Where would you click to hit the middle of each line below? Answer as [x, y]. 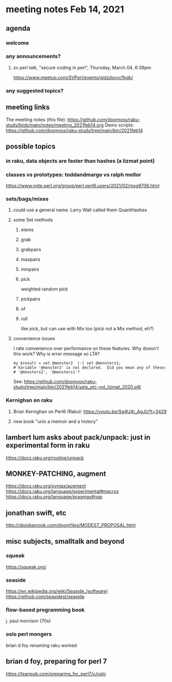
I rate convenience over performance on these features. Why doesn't [86, 349]
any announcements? [33, 56]
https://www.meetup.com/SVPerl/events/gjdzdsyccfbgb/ [73, 77]
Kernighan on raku [29, 400]
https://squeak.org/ [26, 567]
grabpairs [31, 250]
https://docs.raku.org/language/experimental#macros [62, 492]
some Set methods [33, 220]
